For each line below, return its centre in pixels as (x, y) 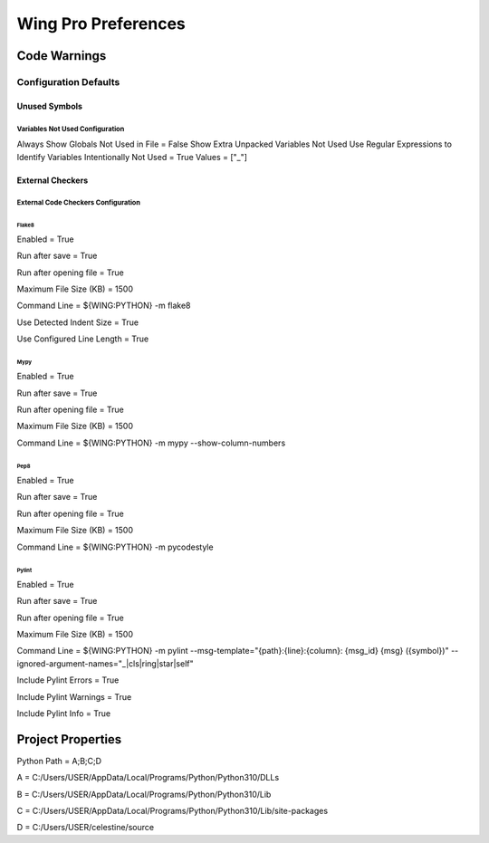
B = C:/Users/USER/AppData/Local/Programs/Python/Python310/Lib (144, 794)
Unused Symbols (50, 106)
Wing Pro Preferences (101, 24)
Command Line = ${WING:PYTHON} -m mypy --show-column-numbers (151, 443)
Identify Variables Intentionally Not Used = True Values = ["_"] (132, 157)
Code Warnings (62, 56)
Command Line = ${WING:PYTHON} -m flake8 (104, 306)
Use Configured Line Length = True (83, 339)
